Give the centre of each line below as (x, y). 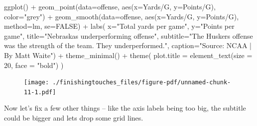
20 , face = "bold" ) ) (34, 65)
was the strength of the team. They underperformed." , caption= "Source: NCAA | (128, 45)
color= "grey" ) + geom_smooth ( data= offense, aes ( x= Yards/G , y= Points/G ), (122, 16)
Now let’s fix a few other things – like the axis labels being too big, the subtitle (125, 108)
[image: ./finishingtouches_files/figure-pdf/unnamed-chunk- (128, 83)
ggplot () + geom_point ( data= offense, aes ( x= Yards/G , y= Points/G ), (110, 6)
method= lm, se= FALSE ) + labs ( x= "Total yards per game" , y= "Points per (119, 26)
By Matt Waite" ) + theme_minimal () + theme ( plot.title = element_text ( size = (128, 55)
